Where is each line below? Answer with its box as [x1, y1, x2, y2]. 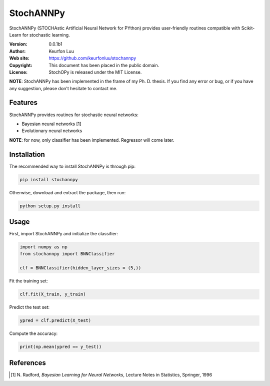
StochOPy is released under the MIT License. [48, 69, 142, 75]
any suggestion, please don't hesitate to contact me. [9, 85, 117, 91]
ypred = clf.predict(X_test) [19, 318, 91, 323]
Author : [9, 48, 26, 54]
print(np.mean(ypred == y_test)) [19, 344, 102, 350]
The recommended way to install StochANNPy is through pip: [9, 163, 136, 169]
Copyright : [9, 62, 32, 68]
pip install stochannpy [19, 177, 78, 182]
